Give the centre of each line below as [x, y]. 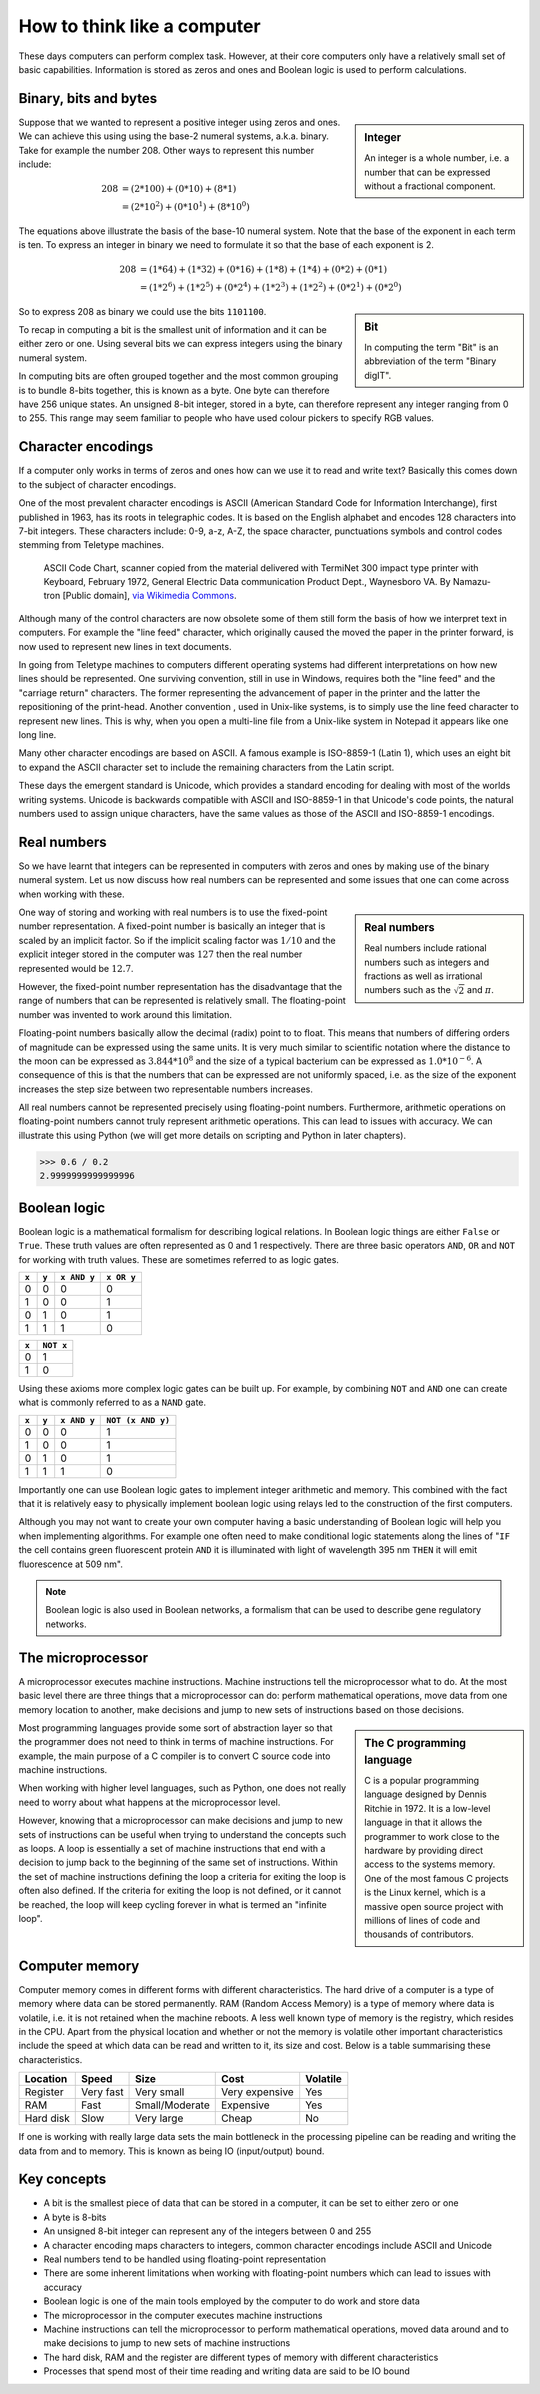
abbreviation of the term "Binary [430, 361]
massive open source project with [434, 1906]
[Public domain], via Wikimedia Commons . [149, 596]
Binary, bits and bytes [88, 98]
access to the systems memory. [430, 1864]
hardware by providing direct [424, 1850]
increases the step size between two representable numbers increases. [166, 1089]
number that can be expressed [427, 172]
